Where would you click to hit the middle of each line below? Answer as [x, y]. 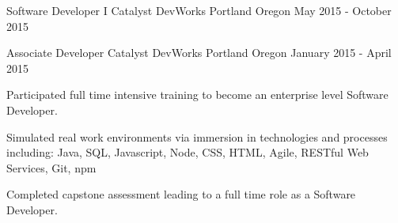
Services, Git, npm [51, 167]
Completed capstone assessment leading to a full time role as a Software [181, 194]
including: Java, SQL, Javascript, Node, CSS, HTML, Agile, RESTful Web [188, 152]
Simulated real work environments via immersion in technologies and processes [197, 136]
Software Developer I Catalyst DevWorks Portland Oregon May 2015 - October [199, 10]
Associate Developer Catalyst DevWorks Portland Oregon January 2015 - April [199, 53]
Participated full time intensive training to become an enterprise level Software [197, 94]
